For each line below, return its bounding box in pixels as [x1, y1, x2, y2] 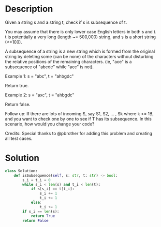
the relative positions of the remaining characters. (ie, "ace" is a [5, 59, 132, 64]
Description [5, 3, 53, 15]
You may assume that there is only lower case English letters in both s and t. [5, 29, 157, 34]
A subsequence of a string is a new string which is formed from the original [5, 48, 155, 54]
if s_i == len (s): [22, 209, 59, 214]
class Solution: [5, 168, 38, 173]
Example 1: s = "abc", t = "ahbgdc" [5, 73, 74, 79]
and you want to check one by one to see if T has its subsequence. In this [5, 116, 152, 121]
